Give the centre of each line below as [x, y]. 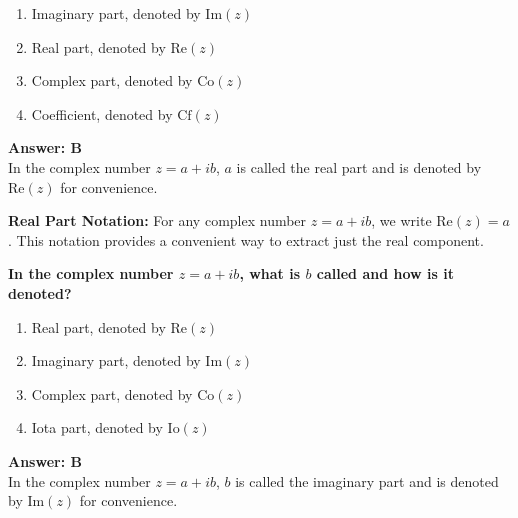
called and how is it [385, 273]
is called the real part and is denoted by [359, 166]
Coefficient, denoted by [102, 113]
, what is [270, 273]
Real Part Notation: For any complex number [157, 220]
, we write [401, 220]
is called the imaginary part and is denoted [367, 480]
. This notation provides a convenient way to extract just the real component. [246, 239]
